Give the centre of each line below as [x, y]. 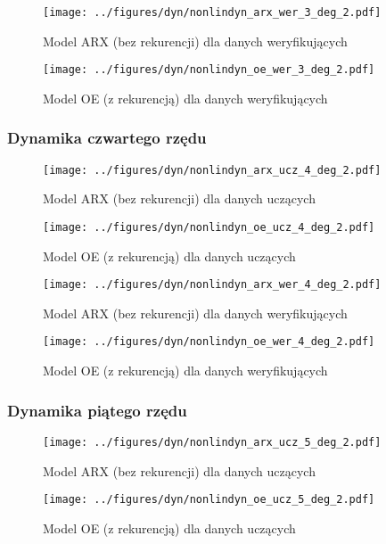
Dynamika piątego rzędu [97, 410]
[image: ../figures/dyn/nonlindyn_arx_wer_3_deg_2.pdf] [212, 12]
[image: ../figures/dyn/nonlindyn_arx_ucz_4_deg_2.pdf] [212, 170]
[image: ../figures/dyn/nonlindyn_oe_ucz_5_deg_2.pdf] [209, 500]
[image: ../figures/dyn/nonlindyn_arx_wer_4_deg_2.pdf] [212, 285]
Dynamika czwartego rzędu [107, 138]
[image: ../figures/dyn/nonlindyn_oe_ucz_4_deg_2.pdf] [209, 227]
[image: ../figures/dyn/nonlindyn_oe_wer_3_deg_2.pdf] [209, 70]
